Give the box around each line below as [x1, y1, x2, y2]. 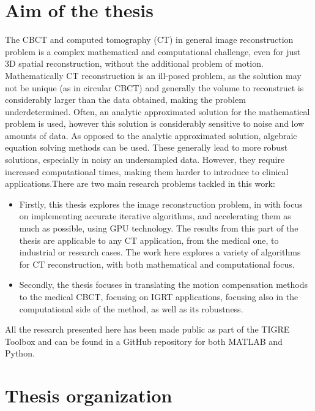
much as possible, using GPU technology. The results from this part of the [19, 222, 298, 235]
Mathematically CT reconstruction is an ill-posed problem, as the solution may [5, 69, 302, 81]
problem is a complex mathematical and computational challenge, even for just [5, 45, 301, 58]
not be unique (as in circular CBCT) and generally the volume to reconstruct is [5, 81, 304, 94]
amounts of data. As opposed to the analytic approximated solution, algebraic [5, 129, 297, 141]
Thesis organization [5, 383, 172, 408]
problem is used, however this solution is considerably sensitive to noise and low [5, 117, 305, 130]
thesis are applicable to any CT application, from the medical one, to [19, 233, 279, 246]
